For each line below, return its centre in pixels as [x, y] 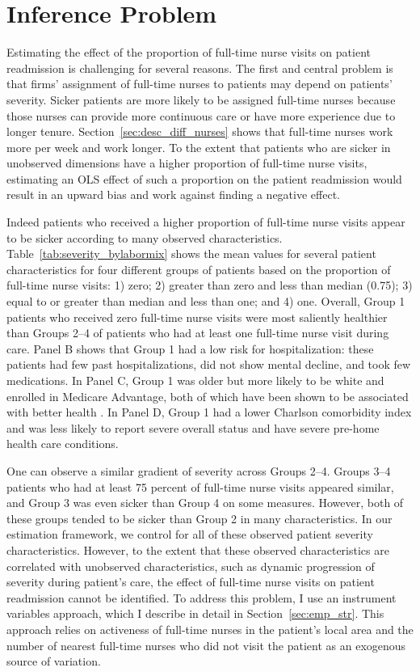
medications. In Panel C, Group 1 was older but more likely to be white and [195, 380]
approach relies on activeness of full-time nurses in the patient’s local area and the [210, 629]
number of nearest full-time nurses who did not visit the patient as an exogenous [206, 645]
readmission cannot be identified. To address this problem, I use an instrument [202, 597]
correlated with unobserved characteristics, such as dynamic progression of [191, 566]
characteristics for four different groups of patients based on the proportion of [199, 269]
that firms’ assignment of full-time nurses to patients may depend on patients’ [199, 84]
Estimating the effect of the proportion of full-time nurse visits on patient [189, 52]
